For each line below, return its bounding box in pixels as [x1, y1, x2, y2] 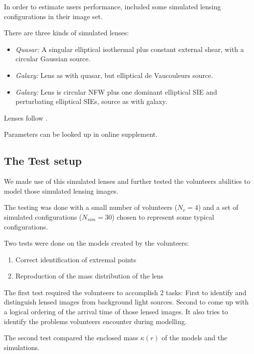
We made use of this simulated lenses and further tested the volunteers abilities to [4, 176, 251, 186]
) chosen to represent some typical [112, 211, 214, 222]
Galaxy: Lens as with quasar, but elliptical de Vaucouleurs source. [15, 70, 213, 80]
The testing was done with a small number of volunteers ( [4, 202, 178, 212]
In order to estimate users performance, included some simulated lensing [4, 1, 221, 11]
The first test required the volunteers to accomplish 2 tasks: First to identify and [4, 287, 247, 297]
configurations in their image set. [4, 11, 103, 21]
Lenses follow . [4, 112, 48, 123]
